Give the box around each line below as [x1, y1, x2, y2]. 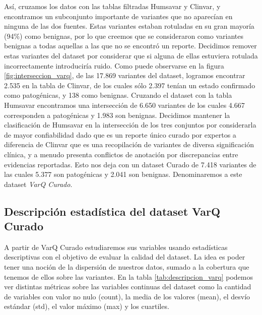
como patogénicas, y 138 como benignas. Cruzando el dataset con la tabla [4, 90, 232, 100]
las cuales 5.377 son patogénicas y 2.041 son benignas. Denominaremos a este [4, 169, 242, 179]
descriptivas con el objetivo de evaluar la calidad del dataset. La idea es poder [4, 251, 245, 262]
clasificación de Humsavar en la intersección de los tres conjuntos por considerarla [4, 119, 256, 130]
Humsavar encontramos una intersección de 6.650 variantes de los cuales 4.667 [4, 99, 245, 110]
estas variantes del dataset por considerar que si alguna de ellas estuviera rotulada [4, 50, 258, 60]
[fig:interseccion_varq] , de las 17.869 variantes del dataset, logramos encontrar [4, 70, 245, 81]
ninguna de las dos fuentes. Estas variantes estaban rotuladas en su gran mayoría [4, 21, 254, 31]
